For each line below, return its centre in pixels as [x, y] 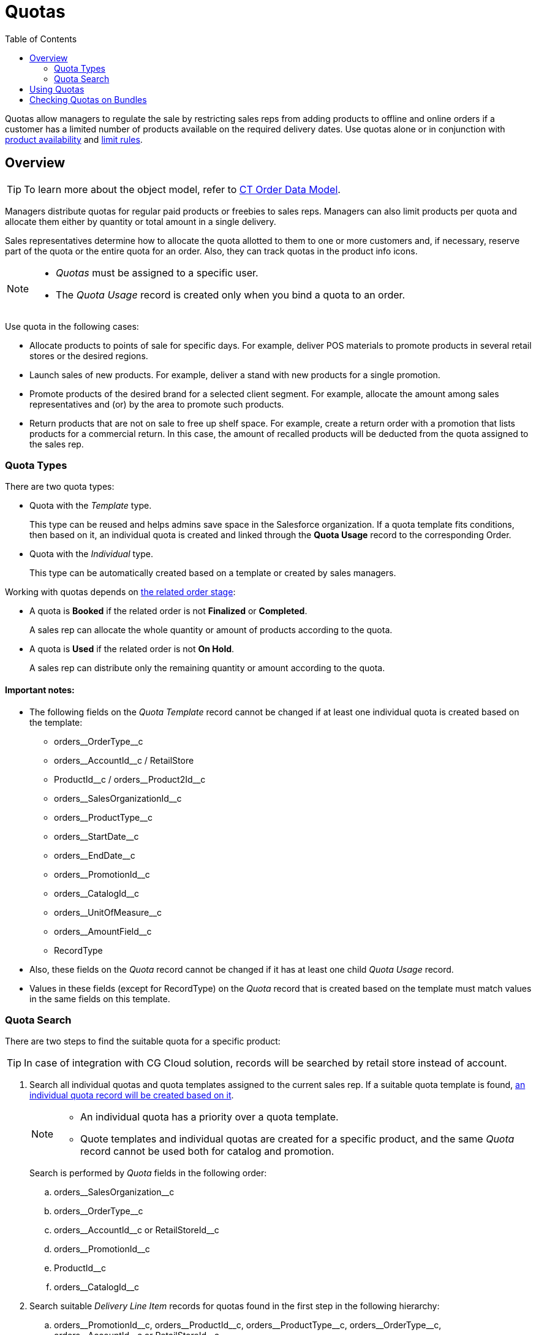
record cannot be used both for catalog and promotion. [207, 1151]
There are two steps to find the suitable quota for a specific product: [143, 1041]
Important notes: [40, 690]
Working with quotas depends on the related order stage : [120, 592]
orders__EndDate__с [95, 855]
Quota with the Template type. [91, 506]
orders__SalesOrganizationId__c [118, 798]
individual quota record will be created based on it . [132, 1095]
